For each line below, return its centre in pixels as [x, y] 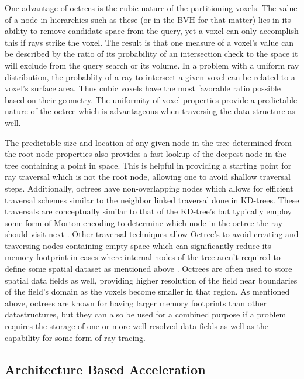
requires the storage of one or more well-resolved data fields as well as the [137, 326]
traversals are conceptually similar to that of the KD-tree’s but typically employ [148, 211]
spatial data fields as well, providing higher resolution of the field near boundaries [151, 280]
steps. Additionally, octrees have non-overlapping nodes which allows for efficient [149, 188]
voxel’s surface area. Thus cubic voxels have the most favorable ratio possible [143, 88]
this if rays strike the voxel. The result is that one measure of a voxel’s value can [149, 42]
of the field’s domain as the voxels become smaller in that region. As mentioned [147, 291]
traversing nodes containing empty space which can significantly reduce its [138, 245]
